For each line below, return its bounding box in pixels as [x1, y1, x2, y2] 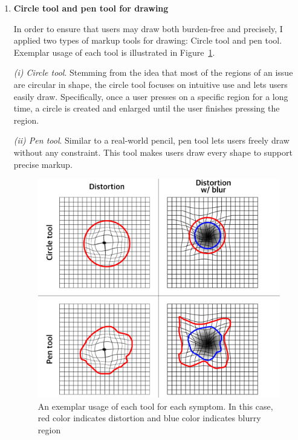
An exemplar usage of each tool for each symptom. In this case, [37, 399, 273, 412]
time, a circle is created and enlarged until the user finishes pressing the [13, 102, 280, 115]
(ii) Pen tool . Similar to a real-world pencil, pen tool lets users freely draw [13, 134, 290, 147]
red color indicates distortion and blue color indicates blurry [37, 412, 261, 424]
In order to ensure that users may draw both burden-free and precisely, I [13, 22, 283, 35]
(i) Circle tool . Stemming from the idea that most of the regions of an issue [13, 66, 293, 79]
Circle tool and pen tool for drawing [13, 2, 169, 14]
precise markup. [13, 158, 73, 170]
